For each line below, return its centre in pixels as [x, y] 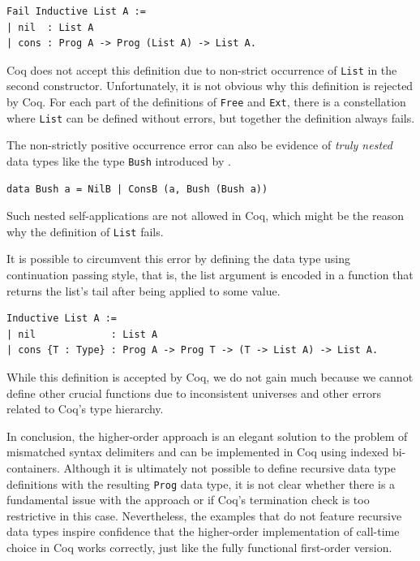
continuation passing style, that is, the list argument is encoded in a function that [210, 275]
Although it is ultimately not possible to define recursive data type [230, 467]
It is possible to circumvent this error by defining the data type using [179, 259]
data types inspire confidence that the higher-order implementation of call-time [203, 531]
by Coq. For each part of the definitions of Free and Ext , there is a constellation [206, 102]
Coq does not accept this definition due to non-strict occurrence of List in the [202, 69]
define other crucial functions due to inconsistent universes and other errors [194, 393]
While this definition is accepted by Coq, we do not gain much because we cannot [210, 377]
